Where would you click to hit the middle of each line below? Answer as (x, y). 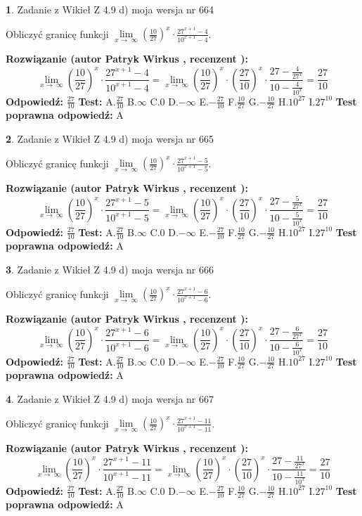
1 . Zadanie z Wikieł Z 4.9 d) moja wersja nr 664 (110, 9)
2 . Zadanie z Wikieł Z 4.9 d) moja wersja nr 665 (110, 138)
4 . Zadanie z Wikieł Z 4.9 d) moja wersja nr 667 (110, 398)
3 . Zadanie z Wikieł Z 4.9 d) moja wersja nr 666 (110, 269)
